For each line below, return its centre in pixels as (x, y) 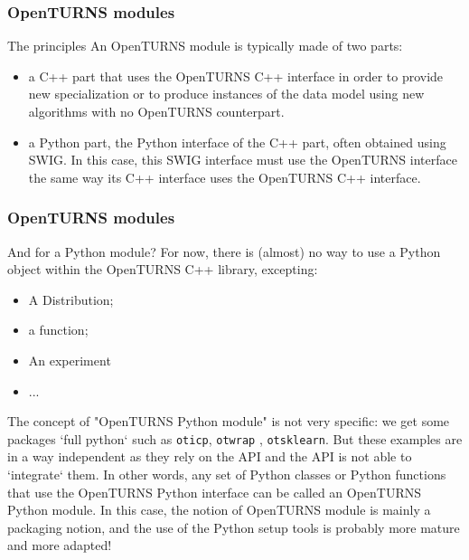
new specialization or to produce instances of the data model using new (226, 94)
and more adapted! (60, 545)
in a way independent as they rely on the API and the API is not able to (210, 456)
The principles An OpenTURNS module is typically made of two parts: (205, 46)
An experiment (70, 360)
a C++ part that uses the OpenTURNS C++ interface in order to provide (236, 76)
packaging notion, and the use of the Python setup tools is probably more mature (234, 527)
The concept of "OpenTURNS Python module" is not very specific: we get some (229, 421)
